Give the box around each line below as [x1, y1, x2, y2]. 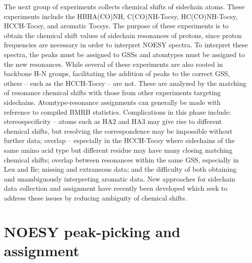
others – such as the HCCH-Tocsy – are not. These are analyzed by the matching [4, 78, 247, 88]
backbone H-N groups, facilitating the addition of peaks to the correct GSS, [4, 68, 230, 79]
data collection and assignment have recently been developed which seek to [4, 183, 228, 193]
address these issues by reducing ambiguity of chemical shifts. [4, 192, 187, 202]
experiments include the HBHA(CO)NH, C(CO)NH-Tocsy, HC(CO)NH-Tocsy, [4, 11, 238, 21]
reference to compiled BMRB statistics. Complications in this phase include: [4, 106, 231, 117]
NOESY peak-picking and [4, 221, 180, 241]
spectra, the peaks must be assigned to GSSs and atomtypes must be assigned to [4, 49, 245, 59]
